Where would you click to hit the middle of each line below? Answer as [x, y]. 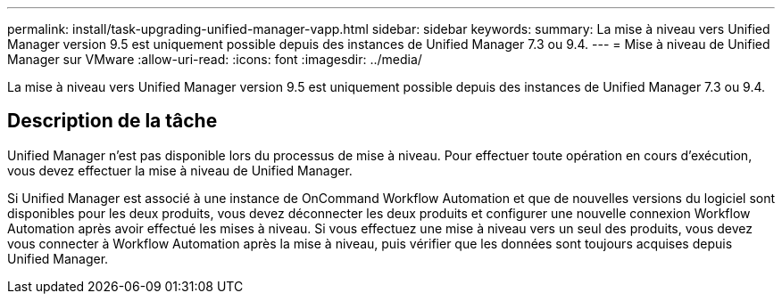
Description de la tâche [112, 121]
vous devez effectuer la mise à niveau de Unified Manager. [180, 170]
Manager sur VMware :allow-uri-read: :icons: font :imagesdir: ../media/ [215, 59]
